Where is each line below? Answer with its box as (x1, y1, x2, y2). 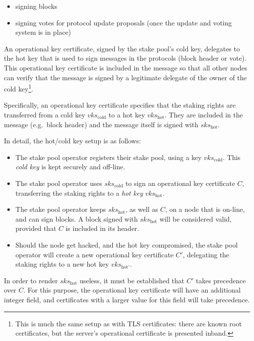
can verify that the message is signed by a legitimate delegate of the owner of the (4, 72, 247, 82)
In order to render (4, 275, 58, 285)
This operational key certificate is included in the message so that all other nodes (4, 62, 247, 72)
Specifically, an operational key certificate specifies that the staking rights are (4, 100, 236, 110)
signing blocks (15, 1, 58, 11)
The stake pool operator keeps (15, 204, 106, 214)
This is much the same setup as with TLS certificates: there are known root (15, 318, 242, 328)
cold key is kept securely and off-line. (15, 161, 126, 172)
